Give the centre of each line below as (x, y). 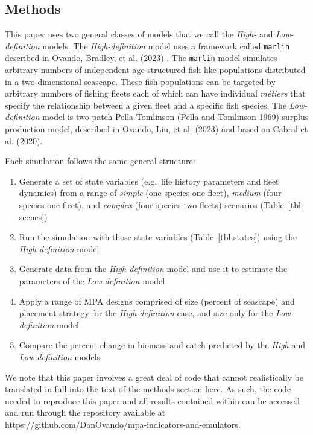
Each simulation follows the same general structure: (100, 161)
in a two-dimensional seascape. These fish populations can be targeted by (140, 81)
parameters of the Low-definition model (92, 281)
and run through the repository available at (85, 412)
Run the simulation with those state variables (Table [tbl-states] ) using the (158, 237)
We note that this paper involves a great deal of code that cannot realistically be (154, 377)
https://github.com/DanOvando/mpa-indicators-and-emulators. (123, 424)
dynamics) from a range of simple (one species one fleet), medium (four (150, 193)
